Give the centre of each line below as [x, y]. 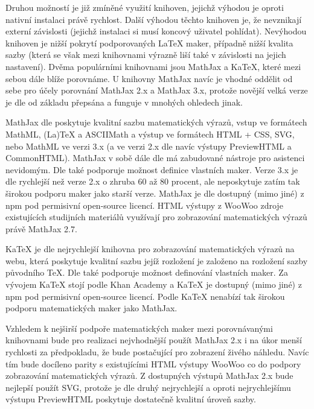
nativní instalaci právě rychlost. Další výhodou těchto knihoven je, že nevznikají [154, 19]
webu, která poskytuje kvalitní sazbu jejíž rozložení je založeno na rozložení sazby [157, 260]
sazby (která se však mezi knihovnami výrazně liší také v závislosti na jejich [146, 55]
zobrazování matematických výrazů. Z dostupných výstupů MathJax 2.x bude [149, 376]
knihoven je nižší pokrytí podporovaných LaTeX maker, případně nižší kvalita [149, 43]
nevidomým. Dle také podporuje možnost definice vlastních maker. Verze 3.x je [152, 169]
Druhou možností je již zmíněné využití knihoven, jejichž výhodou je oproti [145, 7]
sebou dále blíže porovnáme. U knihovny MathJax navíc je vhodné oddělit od [149, 78]
